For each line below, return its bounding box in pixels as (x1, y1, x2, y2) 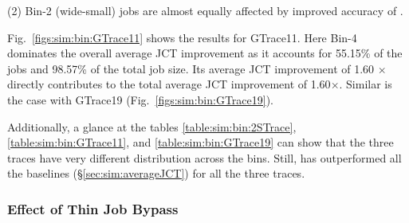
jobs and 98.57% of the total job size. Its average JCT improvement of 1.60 (7, 60, 375, 76)
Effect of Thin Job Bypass (7, 198, 179, 218)
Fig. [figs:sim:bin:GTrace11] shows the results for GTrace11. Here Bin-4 (7, 29, 357, 45)
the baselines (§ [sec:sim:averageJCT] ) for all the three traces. (7, 165, 305, 182)
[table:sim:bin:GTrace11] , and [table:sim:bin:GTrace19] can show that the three (7, 134, 394, 151)
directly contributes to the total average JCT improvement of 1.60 (7, 76, 331, 92)
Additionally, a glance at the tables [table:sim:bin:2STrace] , (7, 118, 297, 135)
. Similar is (339, 76, 392, 92)
